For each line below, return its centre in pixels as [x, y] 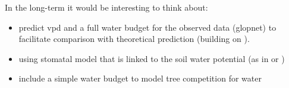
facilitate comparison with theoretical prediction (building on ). [134, 39]
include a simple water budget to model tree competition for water [140, 78]
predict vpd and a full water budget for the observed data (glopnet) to [147, 27]
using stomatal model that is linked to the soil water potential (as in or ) [152, 58]
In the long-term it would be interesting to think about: [106, 7]
